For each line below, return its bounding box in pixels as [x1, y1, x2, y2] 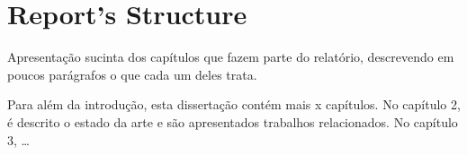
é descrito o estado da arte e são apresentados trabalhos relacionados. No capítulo [7, 112, 458, 131]
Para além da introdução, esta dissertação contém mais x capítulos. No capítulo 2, [7, 95, 461, 114]
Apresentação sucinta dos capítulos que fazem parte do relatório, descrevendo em [7, 47, 454, 66]
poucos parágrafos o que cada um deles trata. [7, 65, 257, 83]
